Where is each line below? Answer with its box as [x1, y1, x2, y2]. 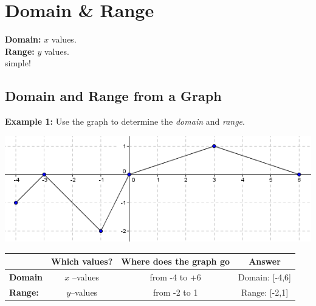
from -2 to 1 [153, 285, 198, 298]
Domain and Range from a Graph [5, 86, 222, 105]
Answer [249, 255, 281, 268]
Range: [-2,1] [241, 285, 289, 298]
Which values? [51, 255, 113, 268]
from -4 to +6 [149, 270, 201, 283]
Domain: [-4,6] [238, 270, 291, 283]
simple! [5, 57, 31, 69]
